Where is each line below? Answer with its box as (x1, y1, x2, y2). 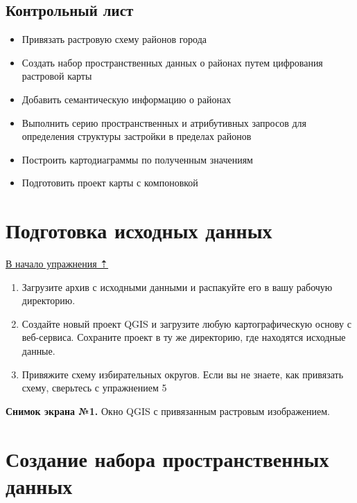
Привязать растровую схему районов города (21, 32, 207, 46)
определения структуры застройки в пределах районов (21, 129, 252, 143)
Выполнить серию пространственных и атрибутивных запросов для (21, 115, 306, 130)
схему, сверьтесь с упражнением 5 (21, 380, 167, 395)
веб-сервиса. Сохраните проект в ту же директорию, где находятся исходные (21, 330, 346, 344)
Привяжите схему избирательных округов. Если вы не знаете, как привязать (21, 367, 344, 381)
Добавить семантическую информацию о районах (21, 91, 232, 106)
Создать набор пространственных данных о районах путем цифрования (21, 55, 323, 69)
